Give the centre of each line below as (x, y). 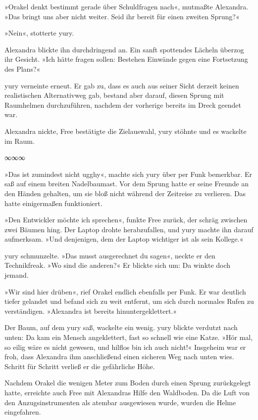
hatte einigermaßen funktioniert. (53, 203)
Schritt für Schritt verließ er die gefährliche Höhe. (80, 366)
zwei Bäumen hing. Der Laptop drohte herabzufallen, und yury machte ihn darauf (129, 229)
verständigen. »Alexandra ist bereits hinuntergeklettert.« (91, 311)
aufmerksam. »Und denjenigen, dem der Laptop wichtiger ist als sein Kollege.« (124, 239)
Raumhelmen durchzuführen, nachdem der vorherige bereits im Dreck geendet (123, 105)
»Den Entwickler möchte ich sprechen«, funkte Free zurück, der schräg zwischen (126, 220)
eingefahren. (23, 412)
